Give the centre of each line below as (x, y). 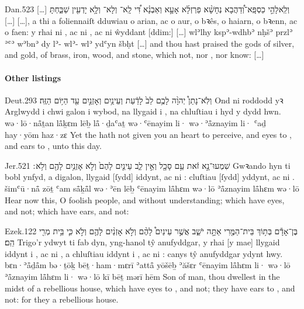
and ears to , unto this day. (53, 146)
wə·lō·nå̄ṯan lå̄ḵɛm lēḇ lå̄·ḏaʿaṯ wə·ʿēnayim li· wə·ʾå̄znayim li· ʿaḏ (136, 122)
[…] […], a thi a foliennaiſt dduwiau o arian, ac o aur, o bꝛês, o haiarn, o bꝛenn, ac (151, 20)
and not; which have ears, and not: (67, 211)
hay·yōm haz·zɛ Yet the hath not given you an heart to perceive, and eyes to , (148, 134)
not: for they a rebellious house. (62, 299)
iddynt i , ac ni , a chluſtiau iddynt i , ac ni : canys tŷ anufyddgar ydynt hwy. (144, 253)
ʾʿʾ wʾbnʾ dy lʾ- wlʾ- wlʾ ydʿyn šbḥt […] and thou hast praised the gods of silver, (150, 43)
